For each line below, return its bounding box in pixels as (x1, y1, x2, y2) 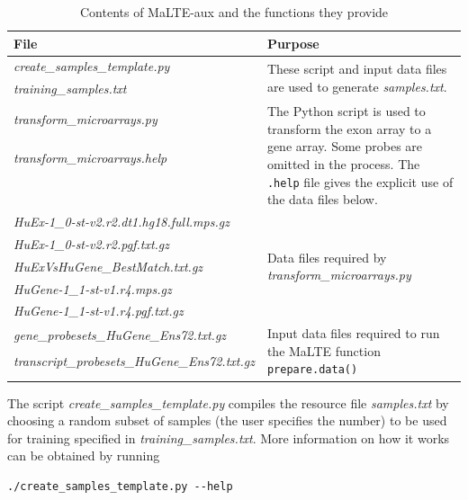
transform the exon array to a (266, 119, 432, 138)
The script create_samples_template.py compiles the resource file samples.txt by (7, 393, 449, 412)
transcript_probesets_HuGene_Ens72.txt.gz (13, 352, 255, 371)
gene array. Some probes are (266, 137, 423, 156)
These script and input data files (266, 59, 447, 78)
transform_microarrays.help (13, 148, 167, 167)
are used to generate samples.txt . (266, 76, 447, 95)
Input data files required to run (266, 324, 440, 343)
